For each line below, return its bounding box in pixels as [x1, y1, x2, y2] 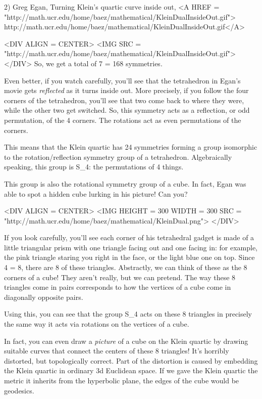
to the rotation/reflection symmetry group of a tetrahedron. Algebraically [4, 151, 232, 162]
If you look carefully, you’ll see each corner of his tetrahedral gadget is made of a [4, 232, 254, 243]
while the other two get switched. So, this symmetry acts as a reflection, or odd [4, 105, 250, 115]
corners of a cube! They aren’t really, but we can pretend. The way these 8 [4, 272, 236, 282]
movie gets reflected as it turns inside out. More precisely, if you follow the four [4, 85, 249, 96]
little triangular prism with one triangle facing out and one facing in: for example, [4, 242, 257, 252]
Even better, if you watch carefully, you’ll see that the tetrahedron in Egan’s [4, 75, 241, 85]
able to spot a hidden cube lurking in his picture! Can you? [4, 188, 188, 199]
